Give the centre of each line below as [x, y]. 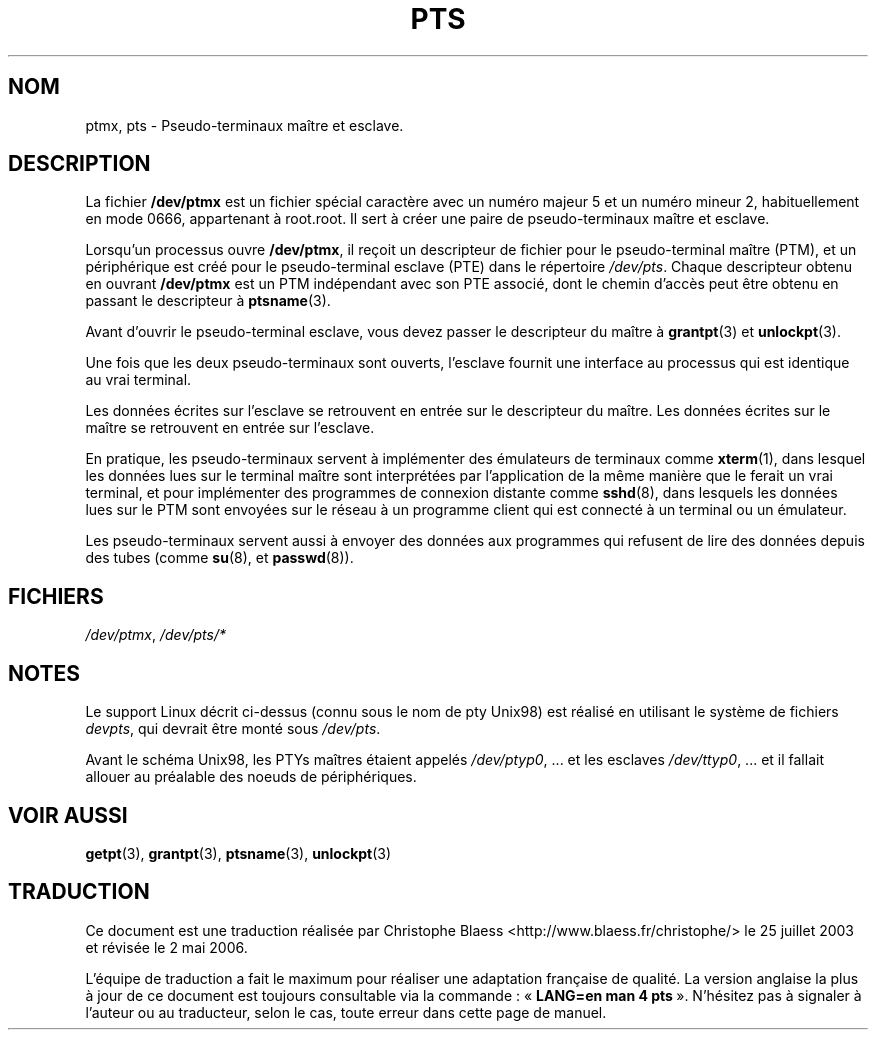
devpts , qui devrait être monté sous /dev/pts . [233, 729]
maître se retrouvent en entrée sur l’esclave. [230, 428]
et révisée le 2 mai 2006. [166, 947]
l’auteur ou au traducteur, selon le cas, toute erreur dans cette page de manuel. [346, 1012]
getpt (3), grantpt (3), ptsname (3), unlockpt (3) [238, 853]
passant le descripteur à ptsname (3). [208, 301]
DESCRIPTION [79, 164]
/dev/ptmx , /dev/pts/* [155, 635]
